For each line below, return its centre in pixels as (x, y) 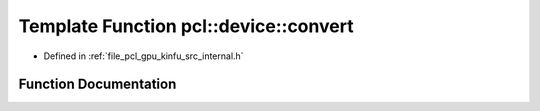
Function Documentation (97, 84)
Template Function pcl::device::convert (186, 26)
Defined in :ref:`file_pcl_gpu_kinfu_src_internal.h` (143, 56)
